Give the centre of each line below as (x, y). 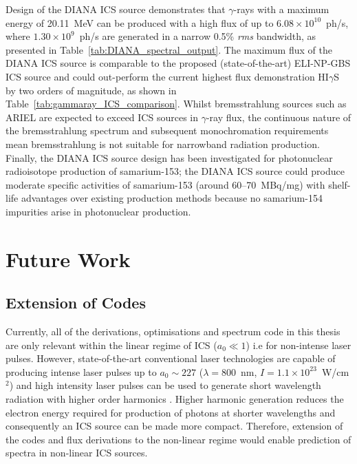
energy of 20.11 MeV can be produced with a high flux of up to (140, 22)
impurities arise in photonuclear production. (98, 211)
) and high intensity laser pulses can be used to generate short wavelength (165, 385)
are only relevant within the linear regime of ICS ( (111, 345)
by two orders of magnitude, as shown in (91, 90)
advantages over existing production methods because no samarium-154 (172, 198)
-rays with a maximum (281, 9)
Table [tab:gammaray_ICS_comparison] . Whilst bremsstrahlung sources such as (176, 104)
